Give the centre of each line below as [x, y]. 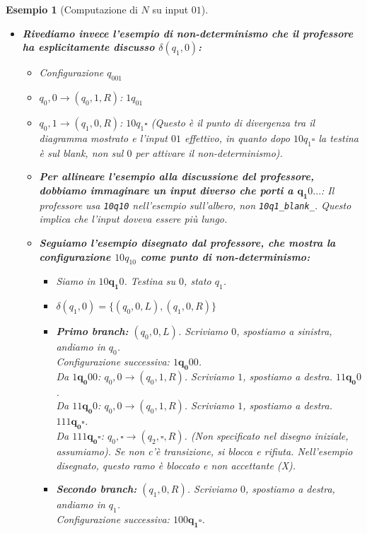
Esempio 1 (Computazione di [72, 9]
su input [170, 9]
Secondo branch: [97, 489]
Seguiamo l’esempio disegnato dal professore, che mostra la [187, 243]
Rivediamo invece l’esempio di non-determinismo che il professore [188, 33]
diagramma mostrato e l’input [104, 137]
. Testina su [150, 281]
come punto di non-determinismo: [225, 256]
